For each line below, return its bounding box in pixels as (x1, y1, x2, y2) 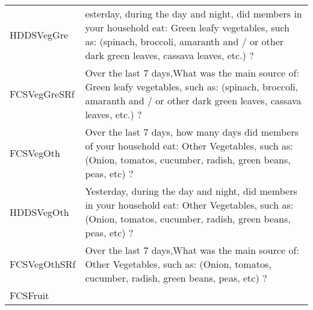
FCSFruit (10, 288, 49, 302)
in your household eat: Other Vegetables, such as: (85, 198, 294, 212)
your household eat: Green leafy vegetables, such (85, 21, 290, 34)
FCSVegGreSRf (10, 86, 75, 101)
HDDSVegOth (10, 204, 69, 219)
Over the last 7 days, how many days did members (85, 125, 299, 139)
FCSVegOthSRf (10, 257, 76, 271)
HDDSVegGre (10, 27, 69, 42)
